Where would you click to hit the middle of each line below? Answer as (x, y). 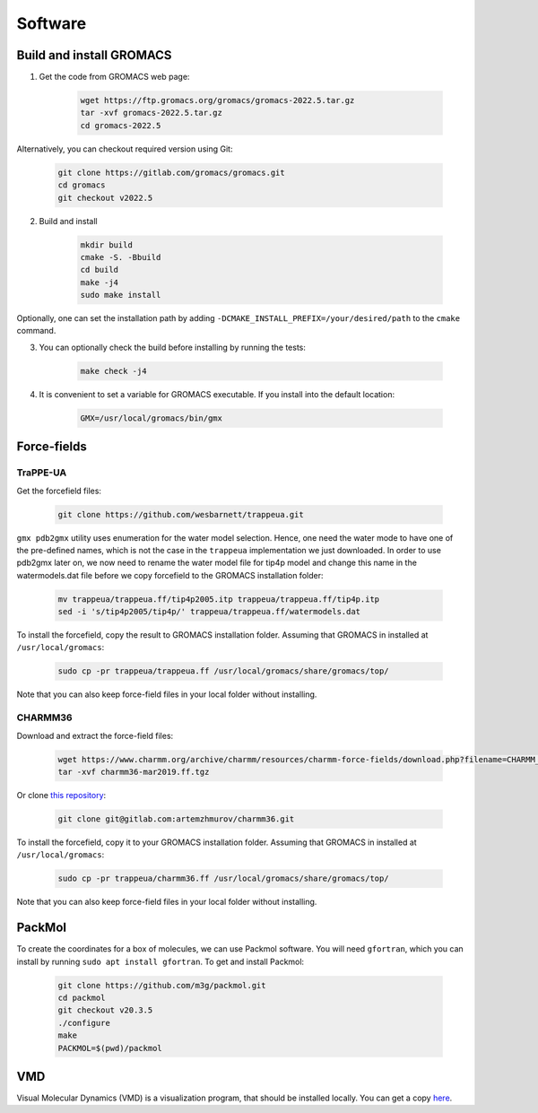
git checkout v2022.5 (105, 198)
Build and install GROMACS (94, 55)
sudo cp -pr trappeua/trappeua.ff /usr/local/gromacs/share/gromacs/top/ (223, 671)
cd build (100, 270)
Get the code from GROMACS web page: (114, 77)
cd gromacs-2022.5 (121, 125)
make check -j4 (113, 371)
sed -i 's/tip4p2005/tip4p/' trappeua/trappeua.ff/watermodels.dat (209, 612)
